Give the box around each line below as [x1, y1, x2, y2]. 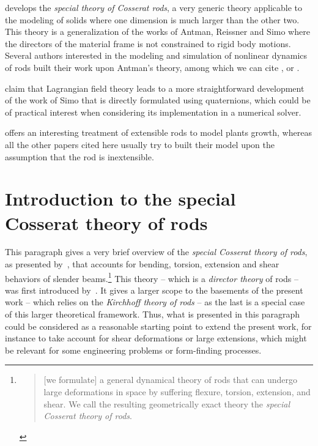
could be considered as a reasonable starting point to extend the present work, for [5, 319, 312, 332]
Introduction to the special [5, 186, 236, 211]
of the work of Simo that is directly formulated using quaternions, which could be [5, 94, 311, 106]
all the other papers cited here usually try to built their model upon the [5, 138, 275, 151]
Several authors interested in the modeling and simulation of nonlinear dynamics [5, 49, 308, 62]
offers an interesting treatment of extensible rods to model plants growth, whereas [5, 126, 312, 139]
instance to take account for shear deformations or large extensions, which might [5, 332, 307, 344]
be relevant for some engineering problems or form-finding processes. [5, 343, 262, 356]
